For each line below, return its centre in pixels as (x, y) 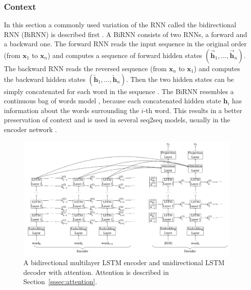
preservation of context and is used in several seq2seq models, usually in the (117, 120)
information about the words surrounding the (72, 110)
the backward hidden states (45, 79)
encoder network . (30, 129)
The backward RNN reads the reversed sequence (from (85, 68)
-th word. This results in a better (193, 110)
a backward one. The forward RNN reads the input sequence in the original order (125, 44)
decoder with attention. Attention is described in (96, 272)
